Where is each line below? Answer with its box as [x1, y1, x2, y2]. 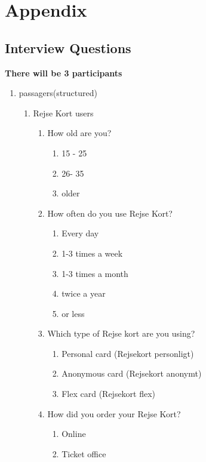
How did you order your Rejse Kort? [47, 407, 181, 420]
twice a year [62, 287, 106, 300]
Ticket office [62, 447, 106, 460]
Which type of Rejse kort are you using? [47, 327, 195, 340]
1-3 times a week [62, 247, 123, 259]
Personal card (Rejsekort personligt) [62, 347, 194, 359]
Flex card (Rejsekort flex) [62, 387, 156, 400]
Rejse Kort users [33, 106, 94, 119]
